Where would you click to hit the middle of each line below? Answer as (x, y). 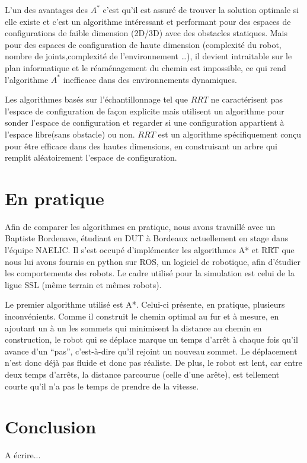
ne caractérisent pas (247, 99)
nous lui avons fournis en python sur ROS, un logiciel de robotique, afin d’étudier (153, 261)
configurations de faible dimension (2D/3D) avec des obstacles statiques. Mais (146, 33)
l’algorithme (27, 79)
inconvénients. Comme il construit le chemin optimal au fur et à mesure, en (142, 316)
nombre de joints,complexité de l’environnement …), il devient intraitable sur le (148, 56)
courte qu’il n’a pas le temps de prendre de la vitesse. (102, 386)
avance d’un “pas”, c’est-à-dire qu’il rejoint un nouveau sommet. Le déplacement (151, 351)
